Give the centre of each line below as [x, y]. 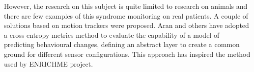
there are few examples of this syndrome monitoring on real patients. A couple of [126, 15]
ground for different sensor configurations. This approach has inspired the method [127, 54]
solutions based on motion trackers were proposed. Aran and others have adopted [127, 25]
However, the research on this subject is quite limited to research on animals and [126, 6]
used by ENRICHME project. [49, 63]
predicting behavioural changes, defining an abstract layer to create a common [122, 44]
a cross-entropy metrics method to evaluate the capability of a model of [112, 35]
